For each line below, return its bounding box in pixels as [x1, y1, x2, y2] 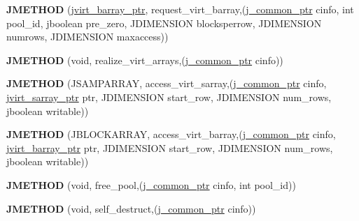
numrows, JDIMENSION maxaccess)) [6, 29, 169, 44]
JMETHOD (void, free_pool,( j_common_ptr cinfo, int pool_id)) [6, 177, 296, 192]
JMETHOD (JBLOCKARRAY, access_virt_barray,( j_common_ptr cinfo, [6, 127, 336, 142]
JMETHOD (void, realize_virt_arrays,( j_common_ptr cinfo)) [6, 52, 283, 67]
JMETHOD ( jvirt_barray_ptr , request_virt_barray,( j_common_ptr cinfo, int [6, 2, 354, 16]
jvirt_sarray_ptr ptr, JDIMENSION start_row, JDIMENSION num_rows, [6, 89, 332, 104]
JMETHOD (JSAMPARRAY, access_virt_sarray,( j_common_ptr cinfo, [6, 76, 327, 91]
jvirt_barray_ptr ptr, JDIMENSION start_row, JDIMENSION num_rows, [6, 140, 333, 155]
